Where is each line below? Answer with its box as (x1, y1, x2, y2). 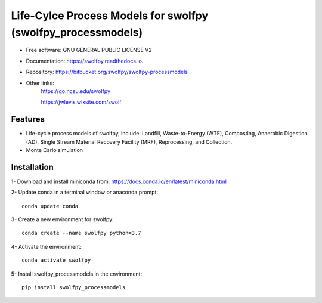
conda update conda (21, 203, 79, 209)
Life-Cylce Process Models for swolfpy (11, 9, 209, 22)
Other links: (26, 79, 55, 86)
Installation (11, 162, 54, 172)
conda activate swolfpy (21, 257, 91, 264)
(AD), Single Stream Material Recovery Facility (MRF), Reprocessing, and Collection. (26, 138, 233, 146)
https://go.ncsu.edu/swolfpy (41, 87, 110, 95)
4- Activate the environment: (11, 243, 82, 250)
